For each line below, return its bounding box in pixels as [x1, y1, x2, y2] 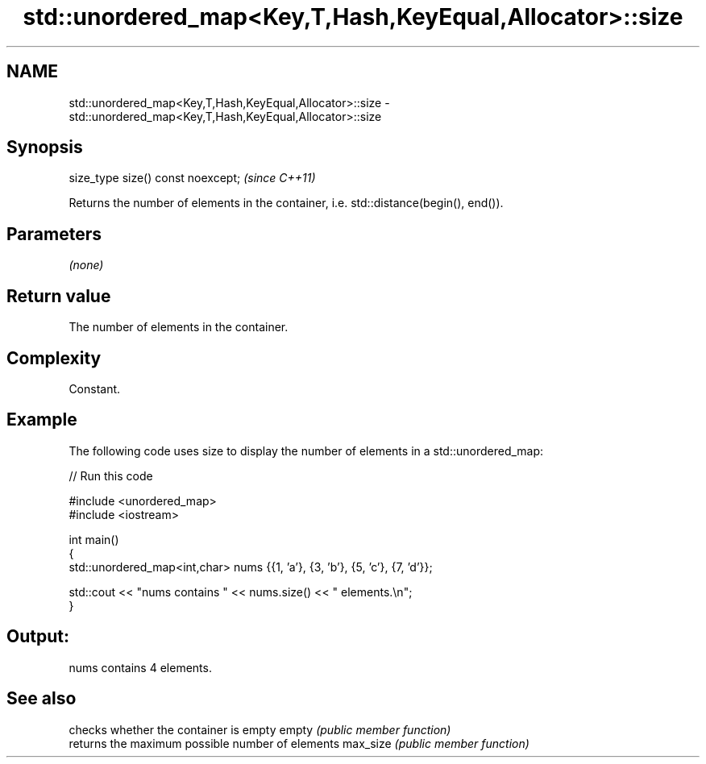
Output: [6, 626, 69, 647]
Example [6, 409, 77, 430]
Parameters [6, 223, 102, 244]
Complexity [6, 347, 102, 368]
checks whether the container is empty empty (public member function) [69, 722, 451, 737]
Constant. [69, 381, 121, 396]
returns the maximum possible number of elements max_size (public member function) [69, 736, 529, 750]
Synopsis [6, 137, 83, 158]
